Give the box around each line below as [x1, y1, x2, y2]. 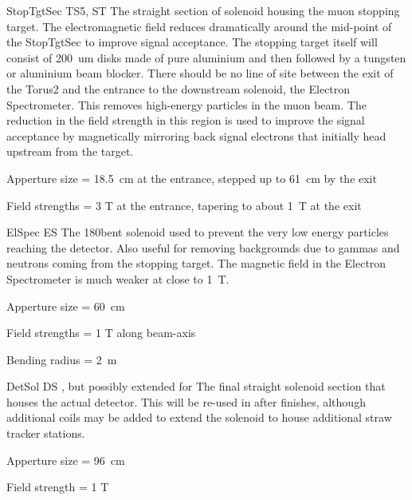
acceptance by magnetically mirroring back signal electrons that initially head [6, 127, 386, 144]
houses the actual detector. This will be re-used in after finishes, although [6, 393, 366, 410]
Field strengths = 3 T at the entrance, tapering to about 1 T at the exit [6, 196, 362, 213]
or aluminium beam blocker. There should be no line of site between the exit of [6, 65, 394, 81]
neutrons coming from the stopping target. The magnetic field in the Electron [6, 255, 386, 272]
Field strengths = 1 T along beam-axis [6, 324, 196, 341]
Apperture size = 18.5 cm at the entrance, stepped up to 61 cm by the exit [6, 169, 377, 186]
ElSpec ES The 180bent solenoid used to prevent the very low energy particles [6, 224, 389, 240]
